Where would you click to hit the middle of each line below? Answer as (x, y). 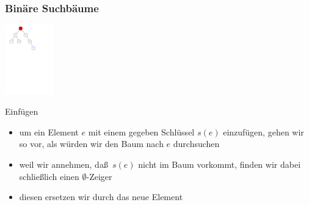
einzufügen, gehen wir (264, 131)
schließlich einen (49, 176)
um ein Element (49, 131)
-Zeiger (99, 176)
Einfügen (22, 111)
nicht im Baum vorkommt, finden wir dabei (220, 164)
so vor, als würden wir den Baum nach (91, 144)
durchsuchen (196, 144)
